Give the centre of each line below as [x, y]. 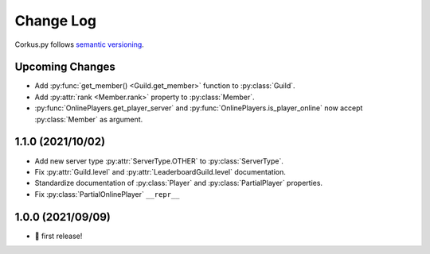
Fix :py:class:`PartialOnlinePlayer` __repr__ [107, 194]
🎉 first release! [59, 236]
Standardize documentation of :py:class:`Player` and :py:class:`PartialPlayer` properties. [178, 183]
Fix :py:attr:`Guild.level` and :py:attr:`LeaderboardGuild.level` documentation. [160, 171]
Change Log [56, 21]
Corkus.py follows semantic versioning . [80, 44]
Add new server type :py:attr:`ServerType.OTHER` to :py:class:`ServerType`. [159, 161]
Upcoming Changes [65, 67]
